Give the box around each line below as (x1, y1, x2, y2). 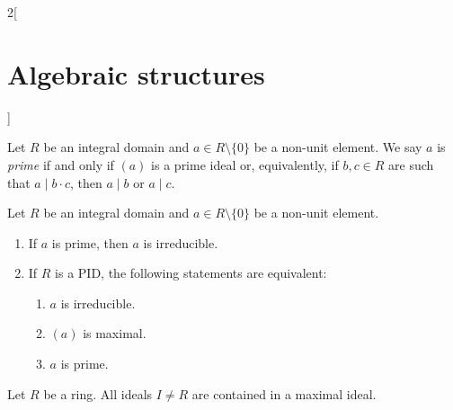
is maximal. (83, 324, 147, 343)
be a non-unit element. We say (253, 138, 422, 156)
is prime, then (51, 233, 129, 252)
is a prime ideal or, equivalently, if (151, 155, 339, 174)
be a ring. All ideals (43, 384, 153, 403)
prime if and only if (7, 155, 114, 174)
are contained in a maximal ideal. (191, 384, 377, 403)
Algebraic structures (7, 55, 265, 92)
